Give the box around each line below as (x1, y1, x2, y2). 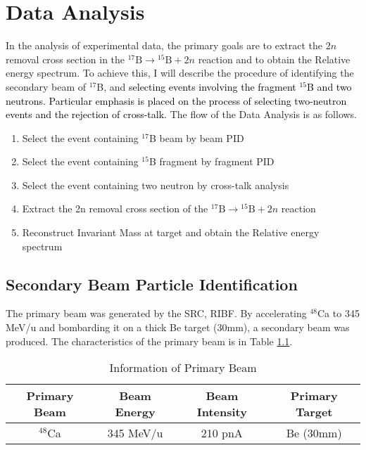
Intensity (196, 404, 247, 420)
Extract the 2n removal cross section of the (22, 201, 208, 216)
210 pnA (201, 425, 243, 442)
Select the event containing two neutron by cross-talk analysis (22, 177, 289, 192)
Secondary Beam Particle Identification (6, 273, 298, 295)
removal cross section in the (6, 51, 125, 66)
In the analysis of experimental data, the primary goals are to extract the (6, 38, 322, 53)
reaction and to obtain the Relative (198, 51, 351, 66)
